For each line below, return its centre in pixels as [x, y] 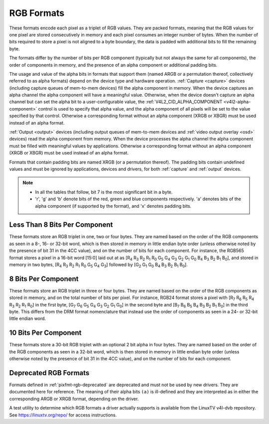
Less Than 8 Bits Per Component [61, 225]
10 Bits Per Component [45, 333]
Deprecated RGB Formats [49, 373]
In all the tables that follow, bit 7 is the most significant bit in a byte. [104, 192]
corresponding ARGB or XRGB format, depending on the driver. [74, 399]
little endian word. [28, 318]
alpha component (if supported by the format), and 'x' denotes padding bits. [113, 206]
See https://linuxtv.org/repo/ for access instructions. [63, 415]
